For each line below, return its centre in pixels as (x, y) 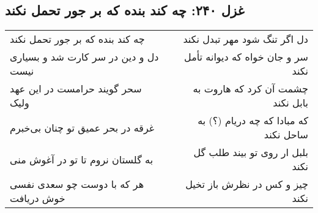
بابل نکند (290, 103)
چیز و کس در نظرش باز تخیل (247, 184)
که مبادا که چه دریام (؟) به (253, 121)
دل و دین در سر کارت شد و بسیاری (84, 57)
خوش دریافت (38, 198)
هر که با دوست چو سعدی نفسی (77, 184)
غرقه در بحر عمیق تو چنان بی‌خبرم (82, 127)
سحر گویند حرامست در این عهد (76, 89)
